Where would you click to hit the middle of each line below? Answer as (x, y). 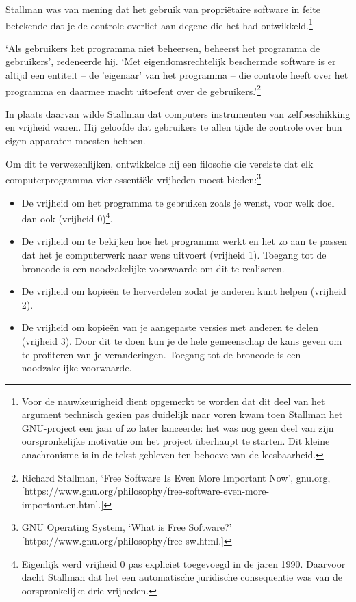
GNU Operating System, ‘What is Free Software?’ (127, 527)
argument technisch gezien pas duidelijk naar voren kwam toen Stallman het (182, 414)
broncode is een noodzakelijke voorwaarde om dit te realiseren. (153, 268)
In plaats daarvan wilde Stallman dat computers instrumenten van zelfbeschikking (178, 113)
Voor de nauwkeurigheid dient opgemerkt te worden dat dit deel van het (173, 401)
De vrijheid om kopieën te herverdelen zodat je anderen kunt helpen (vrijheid (184, 291)
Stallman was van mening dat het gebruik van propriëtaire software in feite (163, 9)
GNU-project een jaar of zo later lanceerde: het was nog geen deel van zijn (178, 427)
